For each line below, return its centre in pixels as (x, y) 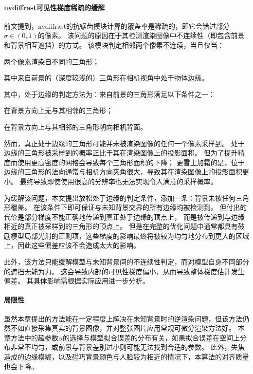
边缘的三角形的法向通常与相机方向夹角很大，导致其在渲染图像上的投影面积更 (126, 172)
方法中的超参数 (34, 337)
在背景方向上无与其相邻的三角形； (58, 110)
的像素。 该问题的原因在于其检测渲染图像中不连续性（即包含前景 (141, 35)
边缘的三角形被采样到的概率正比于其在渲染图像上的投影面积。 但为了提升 (121, 153)
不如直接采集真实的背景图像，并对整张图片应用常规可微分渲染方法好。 (123, 328)
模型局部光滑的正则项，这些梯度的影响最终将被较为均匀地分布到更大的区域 (130, 235)
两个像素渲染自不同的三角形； (52, 61)
